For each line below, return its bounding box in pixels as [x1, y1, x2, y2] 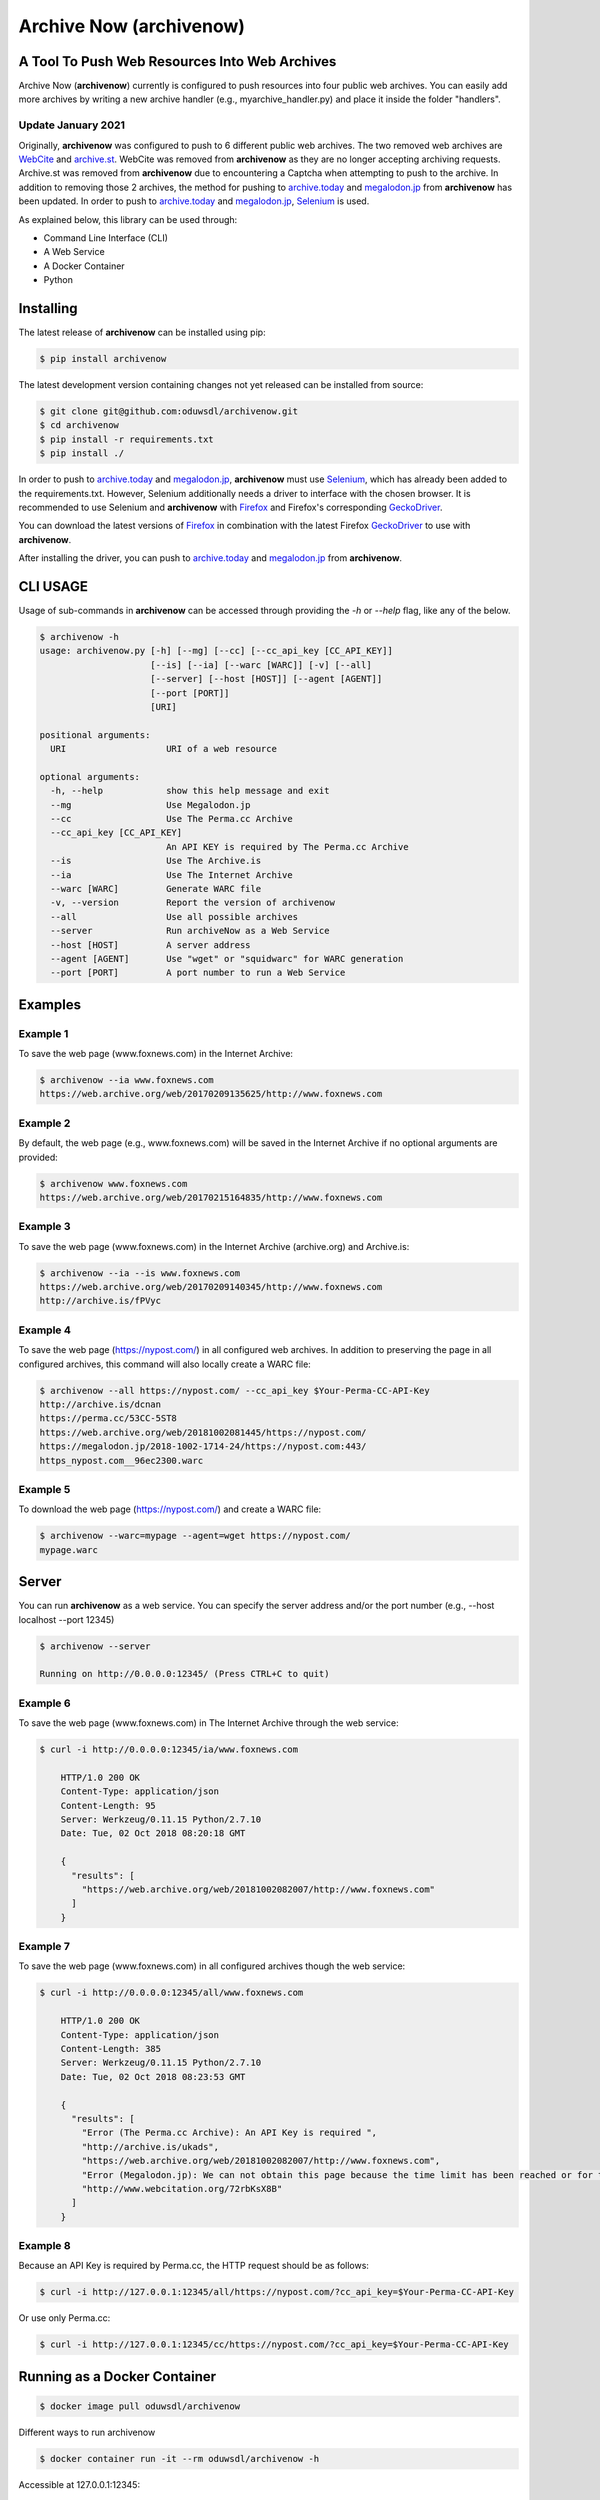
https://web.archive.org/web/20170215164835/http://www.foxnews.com [39, 1191, 383, 1203]
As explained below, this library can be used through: [18, 213, 238, 225]
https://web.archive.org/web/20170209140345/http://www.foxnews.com [39, 1281, 383, 1293]
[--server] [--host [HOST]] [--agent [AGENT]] [150, 673, 383, 685]
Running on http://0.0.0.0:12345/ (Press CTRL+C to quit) [39, 1668, 330, 1680]
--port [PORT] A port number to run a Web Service [50, 967, 346, 979]
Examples [18, 996, 82, 1013]
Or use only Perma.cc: [18, 2312, 111, 2324]
